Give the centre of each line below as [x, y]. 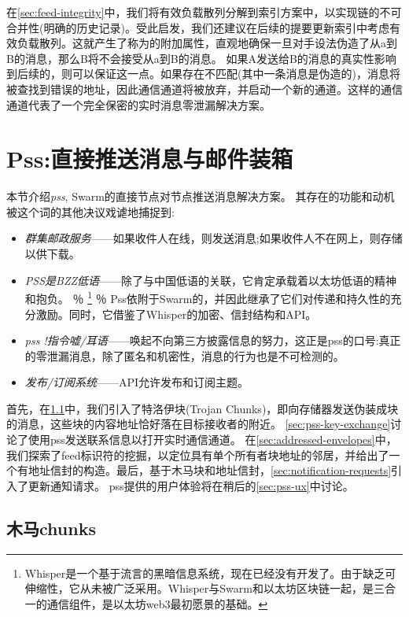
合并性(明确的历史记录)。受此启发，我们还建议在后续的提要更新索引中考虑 [198, 27]
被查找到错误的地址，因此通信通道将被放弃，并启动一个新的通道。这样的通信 [204, 89]
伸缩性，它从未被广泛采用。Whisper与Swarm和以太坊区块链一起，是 [199, 588]
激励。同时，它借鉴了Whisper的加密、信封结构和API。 [176, 314]
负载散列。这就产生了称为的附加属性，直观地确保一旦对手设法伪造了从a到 [207, 43]
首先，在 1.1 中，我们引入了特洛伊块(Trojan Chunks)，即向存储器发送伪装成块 [203, 408]
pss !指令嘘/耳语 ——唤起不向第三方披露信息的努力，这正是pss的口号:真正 [213, 340]
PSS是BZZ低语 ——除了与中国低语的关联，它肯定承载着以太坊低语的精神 [211, 280]
